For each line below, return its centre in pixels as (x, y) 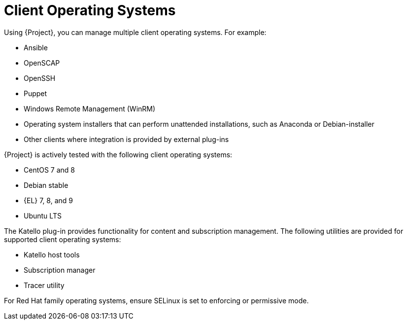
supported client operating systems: (63, 239)
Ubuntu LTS (43, 216)
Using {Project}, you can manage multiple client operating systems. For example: (135, 32)
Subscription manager (60, 270)
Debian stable (46, 185)
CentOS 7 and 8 (50, 170)
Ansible (36, 47)
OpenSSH (40, 78)
